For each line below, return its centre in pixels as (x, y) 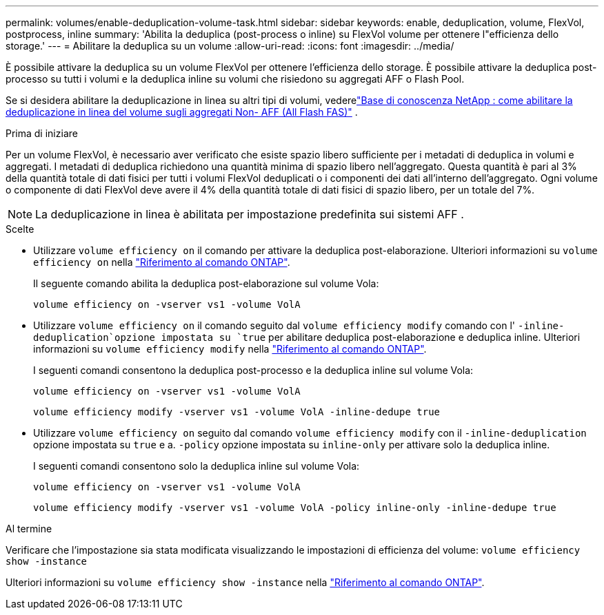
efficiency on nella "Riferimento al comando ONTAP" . (162, 262)
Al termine (29, 529)
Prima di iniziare (42, 133)
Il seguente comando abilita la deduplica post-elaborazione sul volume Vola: (206, 283)
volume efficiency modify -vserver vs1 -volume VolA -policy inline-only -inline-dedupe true (295, 508)
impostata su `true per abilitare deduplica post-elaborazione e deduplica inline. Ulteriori (371, 337)
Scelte (20, 229)
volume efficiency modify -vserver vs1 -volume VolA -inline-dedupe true (237, 412)
